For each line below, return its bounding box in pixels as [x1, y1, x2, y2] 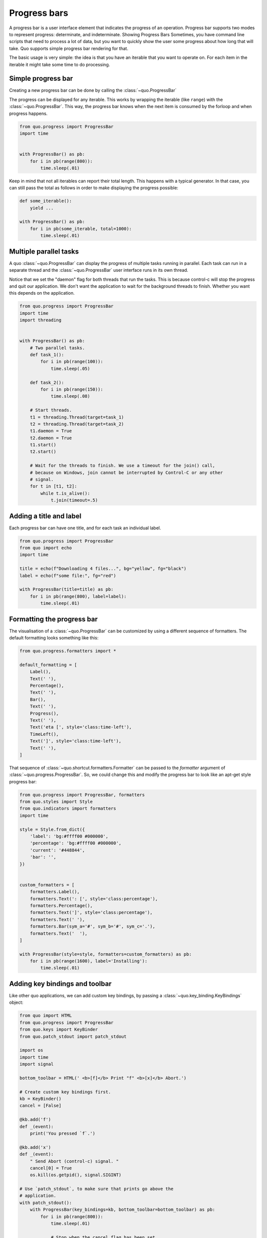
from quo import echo [19, 545, 72, 551]
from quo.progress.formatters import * [19, 648, 116, 654]
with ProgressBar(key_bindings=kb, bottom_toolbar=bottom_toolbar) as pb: [30, 1207, 215, 1213]
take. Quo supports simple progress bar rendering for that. [9, 45, 129, 52]
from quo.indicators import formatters [19, 806, 116, 812]
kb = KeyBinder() [19, 1096, 62, 1102]
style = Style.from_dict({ [19, 826, 85, 832]
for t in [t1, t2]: [30, 483, 78, 489]
